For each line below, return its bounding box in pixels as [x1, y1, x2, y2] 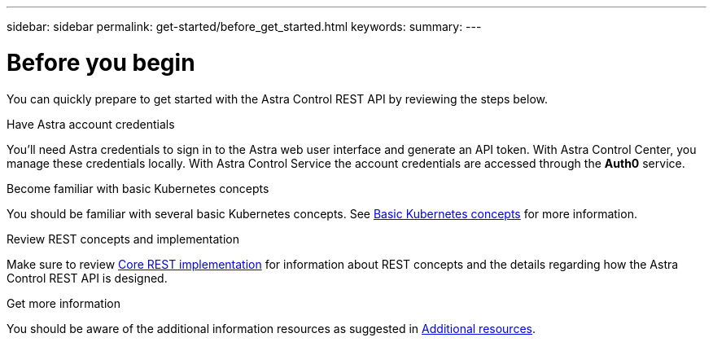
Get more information [7, 296, 120, 310]
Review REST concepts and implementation [7, 231, 240, 246]
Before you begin [7, 48, 195, 77]
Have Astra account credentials [7, 116, 175, 131]
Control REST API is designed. [7, 270, 168, 285]
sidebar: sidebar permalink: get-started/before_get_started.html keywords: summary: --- [7, 20, 482, 33]
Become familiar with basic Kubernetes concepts [7, 181, 269, 195]
